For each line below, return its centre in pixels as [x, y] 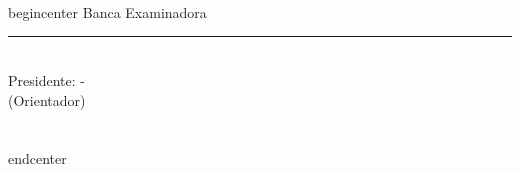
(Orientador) [47, 99]
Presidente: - [46, 79]
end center [37, 158]
